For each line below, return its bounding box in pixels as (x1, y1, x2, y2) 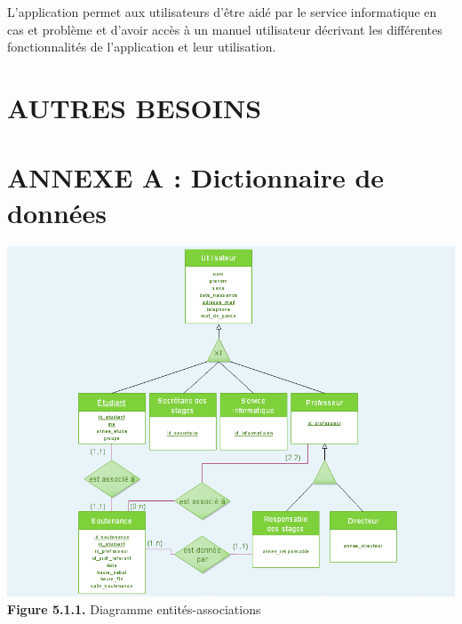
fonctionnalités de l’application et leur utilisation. (7, 37, 276, 56)
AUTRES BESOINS (7, 89, 262, 125)
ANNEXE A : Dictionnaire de (7, 159, 385, 196)
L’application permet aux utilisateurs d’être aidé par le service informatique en (7, 3, 437, 20)
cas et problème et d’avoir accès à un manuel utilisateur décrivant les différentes (7, 20, 442, 38)
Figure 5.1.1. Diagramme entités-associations (7, 599, 261, 618)
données (7, 194, 108, 230)
